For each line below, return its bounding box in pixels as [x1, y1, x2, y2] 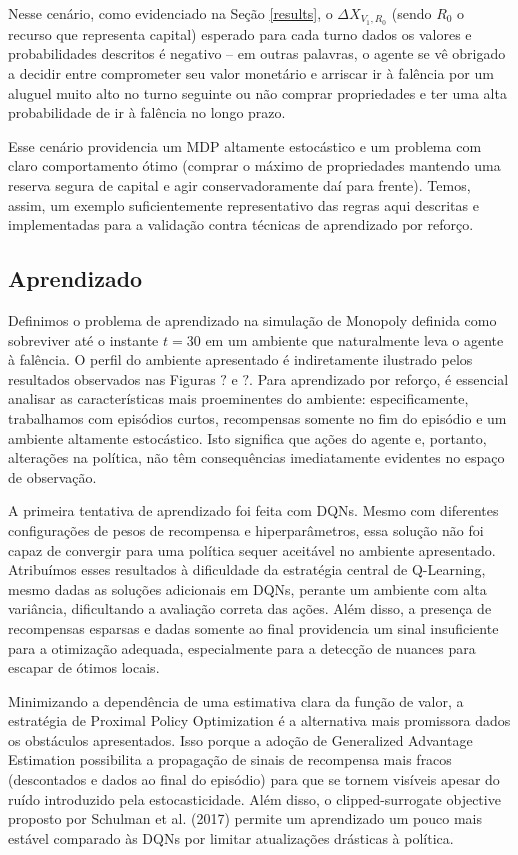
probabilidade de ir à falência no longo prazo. [8, 102, 286, 123]
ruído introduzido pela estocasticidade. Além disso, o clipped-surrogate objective [8, 788, 501, 809]
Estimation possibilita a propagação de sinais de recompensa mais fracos [8, 749, 452, 770]
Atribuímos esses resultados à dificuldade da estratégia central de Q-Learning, [8, 559, 486, 580]
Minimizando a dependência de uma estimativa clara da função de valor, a [8, 690, 464, 711]
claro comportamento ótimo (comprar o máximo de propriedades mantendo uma [8, 155, 501, 176]
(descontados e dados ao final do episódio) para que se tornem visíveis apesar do [8, 769, 500, 790]
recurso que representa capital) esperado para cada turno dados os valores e [8, 23, 472, 44]
